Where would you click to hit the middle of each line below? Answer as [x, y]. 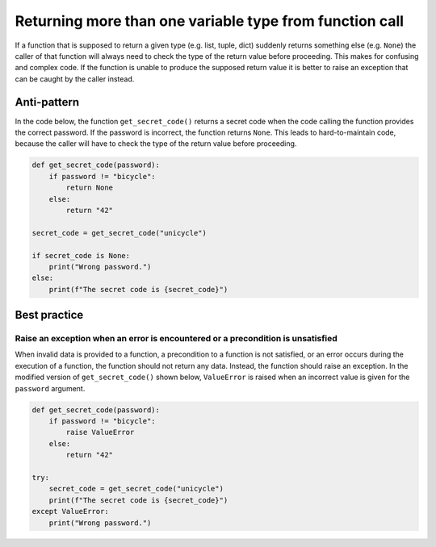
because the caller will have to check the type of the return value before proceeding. [156, 144]
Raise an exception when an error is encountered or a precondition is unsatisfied [176, 339]
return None [89, 188]
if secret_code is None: [81, 255]
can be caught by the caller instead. [75, 79]
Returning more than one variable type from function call [209, 21]
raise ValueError [100, 432]
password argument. [50, 388]
